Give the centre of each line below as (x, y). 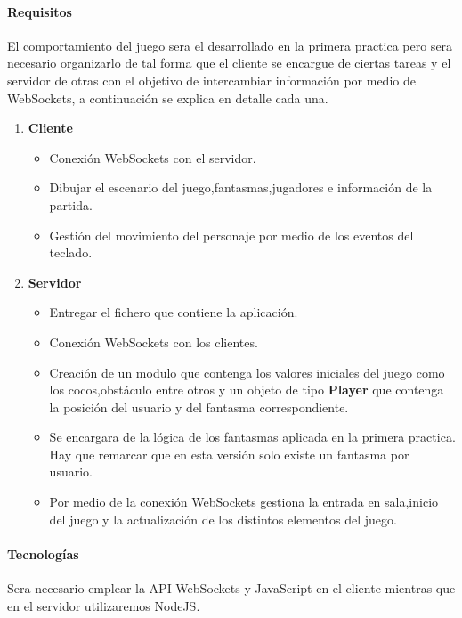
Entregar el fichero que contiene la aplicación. (174, 312)
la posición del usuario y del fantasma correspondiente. (199, 407)
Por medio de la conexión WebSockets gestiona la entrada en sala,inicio (244, 502)
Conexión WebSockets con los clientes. (154, 342)
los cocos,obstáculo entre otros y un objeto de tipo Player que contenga (247, 390)
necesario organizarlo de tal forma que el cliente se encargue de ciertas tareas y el (229, 63)
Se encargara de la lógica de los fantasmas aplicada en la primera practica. (252, 437)
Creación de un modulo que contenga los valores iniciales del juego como (247, 372)
